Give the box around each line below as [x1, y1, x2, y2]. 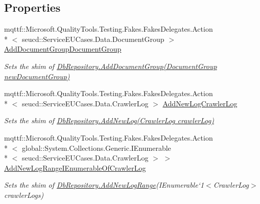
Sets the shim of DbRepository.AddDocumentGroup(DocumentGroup [4, 60, 217, 71]
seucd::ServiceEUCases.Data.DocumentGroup [21, 33, 164, 44]
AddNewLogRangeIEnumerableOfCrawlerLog [4, 162, 146, 173]
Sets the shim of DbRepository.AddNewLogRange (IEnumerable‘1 [4, 179, 204, 190]
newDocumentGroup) [4, 71, 70, 81]
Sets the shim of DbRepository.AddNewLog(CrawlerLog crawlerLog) [4, 115, 214, 126]
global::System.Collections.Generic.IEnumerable [21, 142, 171, 153]
